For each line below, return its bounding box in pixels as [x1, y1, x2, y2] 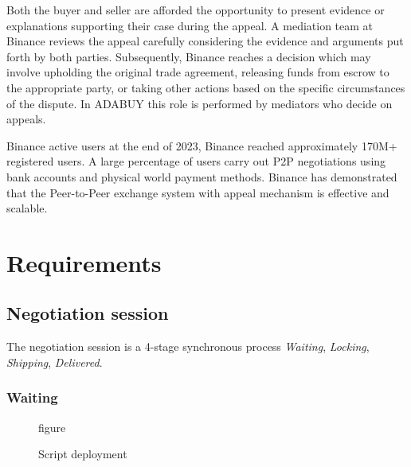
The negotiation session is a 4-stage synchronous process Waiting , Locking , [6, 338, 370, 355]
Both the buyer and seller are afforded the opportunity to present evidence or [6, 2, 385, 18]
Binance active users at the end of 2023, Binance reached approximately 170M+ [6, 137, 397, 154]
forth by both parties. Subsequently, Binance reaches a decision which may [6, 48, 371, 64]
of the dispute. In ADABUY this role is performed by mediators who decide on [6, 95, 393, 111]
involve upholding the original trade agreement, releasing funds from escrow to [6, 64, 389, 80]
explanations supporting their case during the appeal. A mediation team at [6, 17, 374, 33]
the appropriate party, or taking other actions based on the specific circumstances [6, 79, 405, 95]
